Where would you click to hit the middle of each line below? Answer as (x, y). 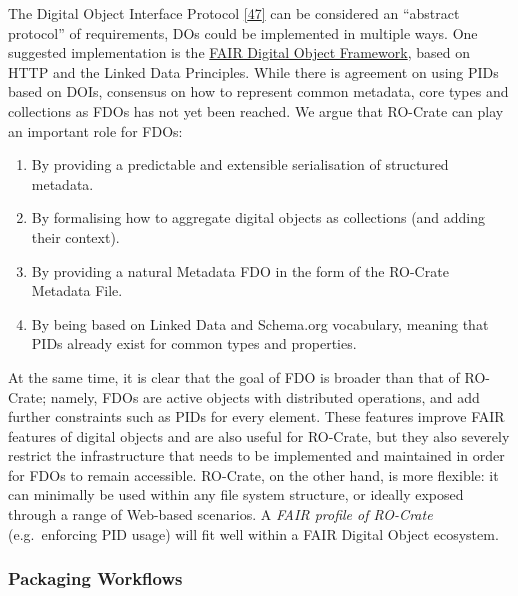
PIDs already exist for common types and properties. (194, 343)
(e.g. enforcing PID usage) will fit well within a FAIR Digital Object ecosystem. (253, 533)
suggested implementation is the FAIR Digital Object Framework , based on (239, 52)
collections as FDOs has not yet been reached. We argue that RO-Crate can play (256, 110)
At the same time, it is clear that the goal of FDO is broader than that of (234, 376)
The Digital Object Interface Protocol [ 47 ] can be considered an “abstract (234, 13)
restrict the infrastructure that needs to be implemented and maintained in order (256, 455)
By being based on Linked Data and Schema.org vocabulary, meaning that (260, 323)
